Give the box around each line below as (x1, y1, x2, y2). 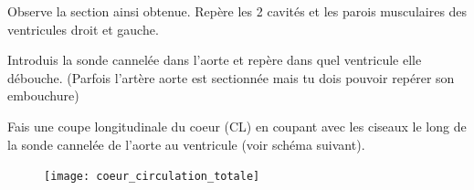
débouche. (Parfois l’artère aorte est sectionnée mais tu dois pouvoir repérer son (7, 68, 455, 87)
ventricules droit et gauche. (7, 19, 159, 38)
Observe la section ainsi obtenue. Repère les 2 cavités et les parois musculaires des (7, 2, 468, 20)
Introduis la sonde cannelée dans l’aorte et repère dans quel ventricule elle (7, 50, 422, 69)
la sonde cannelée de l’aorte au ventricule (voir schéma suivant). (7, 134, 365, 153)
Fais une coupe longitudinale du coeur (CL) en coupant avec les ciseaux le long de (7, 116, 467, 135)
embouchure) (7, 86, 79, 105)
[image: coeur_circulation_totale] (44, 170, 260, 184)
